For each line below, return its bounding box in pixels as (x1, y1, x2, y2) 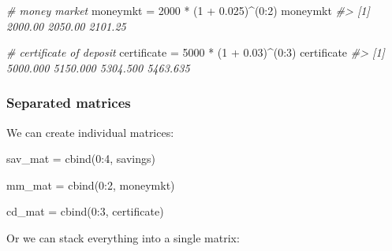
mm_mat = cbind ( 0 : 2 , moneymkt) (6, 176, 175, 193)
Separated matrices (6, 93, 131, 113)
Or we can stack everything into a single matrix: (6, 229, 240, 245)
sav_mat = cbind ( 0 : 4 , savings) (6, 150, 155, 167)
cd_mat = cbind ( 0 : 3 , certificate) (6, 203, 164, 220)
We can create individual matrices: (6, 124, 174, 140)
